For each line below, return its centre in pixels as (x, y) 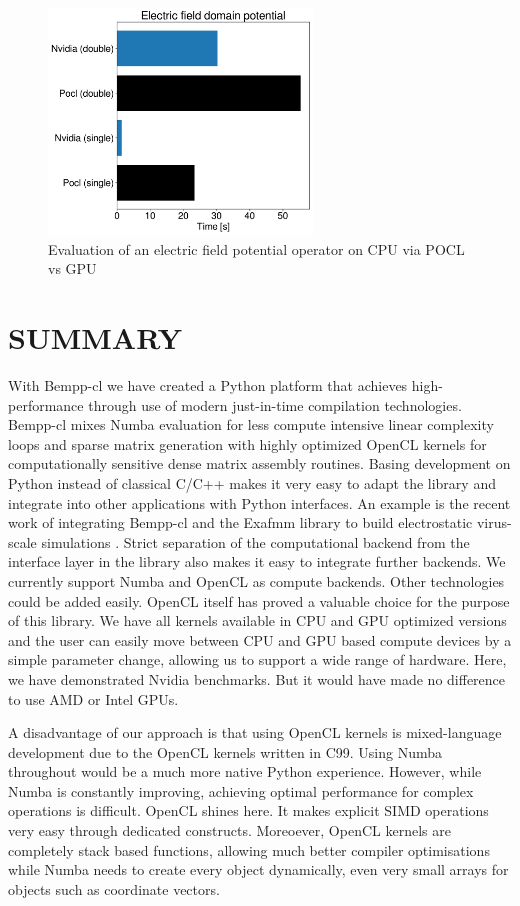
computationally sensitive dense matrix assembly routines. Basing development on (259, 463)
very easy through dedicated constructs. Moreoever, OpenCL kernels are (229, 830)
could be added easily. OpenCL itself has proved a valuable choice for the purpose (259, 600)
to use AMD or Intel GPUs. (93, 698)
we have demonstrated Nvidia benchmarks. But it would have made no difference (257, 678)
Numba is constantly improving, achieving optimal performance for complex (241, 790)
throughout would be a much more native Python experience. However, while (245, 771)
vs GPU (72, 268)
